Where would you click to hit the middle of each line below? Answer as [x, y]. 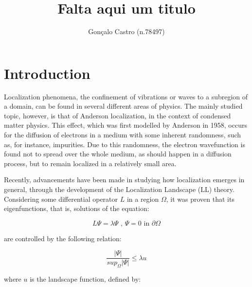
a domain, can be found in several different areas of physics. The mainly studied [123, 106]
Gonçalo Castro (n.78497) [126, 31]
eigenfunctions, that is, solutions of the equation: [77, 208]
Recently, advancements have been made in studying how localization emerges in [124, 180]
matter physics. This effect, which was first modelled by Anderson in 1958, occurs [126, 125]
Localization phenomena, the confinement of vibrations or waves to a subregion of [126, 96]
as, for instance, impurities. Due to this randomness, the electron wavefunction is [125, 144]
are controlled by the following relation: [63, 238]
